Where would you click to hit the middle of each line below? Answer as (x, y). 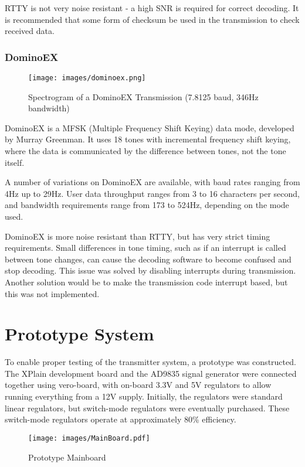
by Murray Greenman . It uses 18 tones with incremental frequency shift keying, (148, 139)
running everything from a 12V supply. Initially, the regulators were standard (144, 396)
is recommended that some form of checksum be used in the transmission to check (152, 19)
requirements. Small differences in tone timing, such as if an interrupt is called (145, 248)
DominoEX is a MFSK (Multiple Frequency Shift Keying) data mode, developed (150, 127)
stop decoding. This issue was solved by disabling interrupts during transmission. (150, 270)
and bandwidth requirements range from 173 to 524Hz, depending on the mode (147, 205)
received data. (30, 31)
